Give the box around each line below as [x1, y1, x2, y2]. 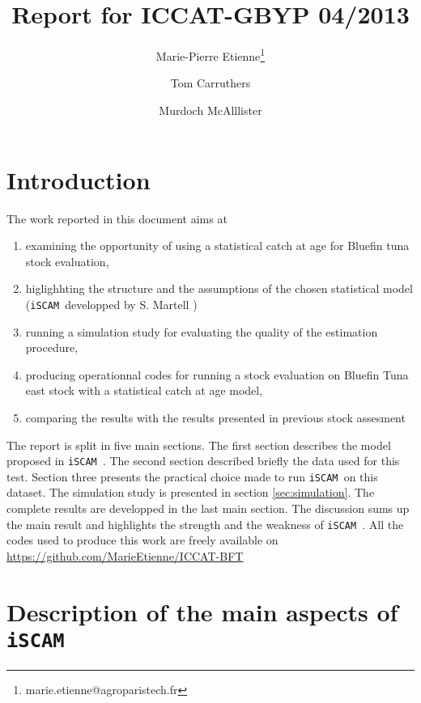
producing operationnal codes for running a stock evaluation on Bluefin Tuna [25, 366, 409, 383]
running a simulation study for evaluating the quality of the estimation [25, 323, 378, 340]
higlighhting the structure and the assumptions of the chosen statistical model [25, 280, 413, 297]
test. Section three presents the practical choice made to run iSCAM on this [6, 468, 378, 485]
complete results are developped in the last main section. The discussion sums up [6, 500, 410, 516]
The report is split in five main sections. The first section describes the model [6, 436, 391, 453]
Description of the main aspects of [6, 595, 398, 628]
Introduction [6, 163, 151, 196]
